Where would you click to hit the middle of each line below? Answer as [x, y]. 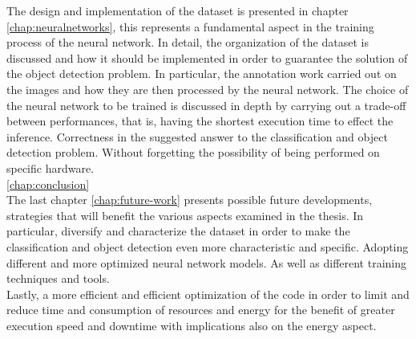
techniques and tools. [58, 278]
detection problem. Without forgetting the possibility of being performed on [193, 152]
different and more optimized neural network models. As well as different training [206, 262]
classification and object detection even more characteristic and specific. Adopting [208, 246]
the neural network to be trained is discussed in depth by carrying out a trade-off [206, 105]
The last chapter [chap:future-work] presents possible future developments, [190, 200]
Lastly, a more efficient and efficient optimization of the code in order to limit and [208, 294]
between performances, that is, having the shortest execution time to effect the [200, 121]
